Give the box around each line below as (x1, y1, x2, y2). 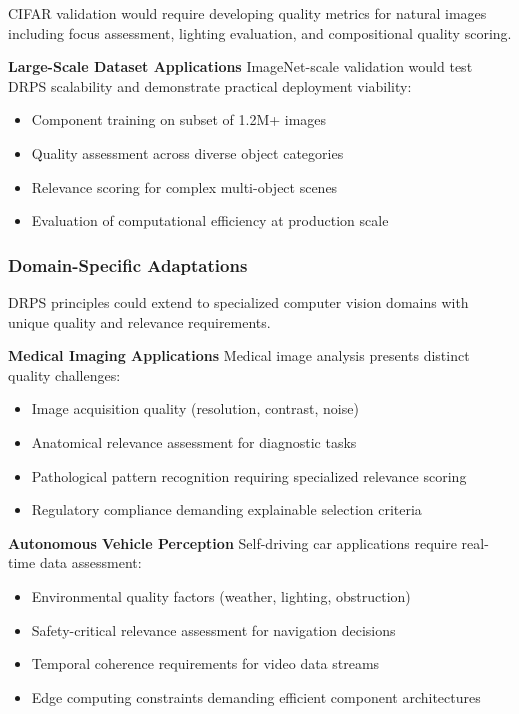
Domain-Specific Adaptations (8, 252, 248, 277)
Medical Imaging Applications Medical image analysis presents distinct (8, 345, 470, 366)
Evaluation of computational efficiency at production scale (31, 210, 389, 231)
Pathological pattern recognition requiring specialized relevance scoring (31, 465, 467, 486)
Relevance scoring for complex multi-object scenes (31, 176, 338, 197)
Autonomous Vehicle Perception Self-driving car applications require (8, 532, 457, 553)
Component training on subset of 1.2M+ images (31, 109, 327, 130)
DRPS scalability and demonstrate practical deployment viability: (8, 75, 412, 96)
